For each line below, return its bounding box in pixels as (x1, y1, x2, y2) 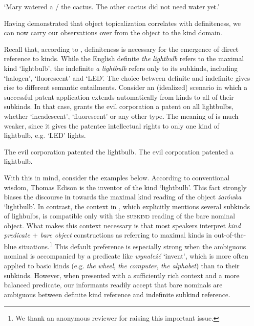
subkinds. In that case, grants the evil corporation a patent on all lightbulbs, (4, 101, 233, 111)
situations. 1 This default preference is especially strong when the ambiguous (19, 240, 246, 251)
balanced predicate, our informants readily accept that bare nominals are (4, 280, 223, 290)
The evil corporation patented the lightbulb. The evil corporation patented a (4, 146, 234, 156)
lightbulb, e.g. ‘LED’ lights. (4, 130, 86, 140)
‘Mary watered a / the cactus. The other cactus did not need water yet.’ (4, 1, 219, 11)
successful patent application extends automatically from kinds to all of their (4, 91, 234, 102)
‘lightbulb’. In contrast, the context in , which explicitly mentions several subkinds (4, 201, 250, 211)
